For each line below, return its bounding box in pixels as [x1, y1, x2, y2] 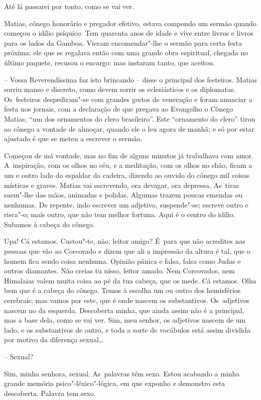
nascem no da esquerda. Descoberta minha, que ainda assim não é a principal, [4, 305, 244, 315]
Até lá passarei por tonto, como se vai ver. [4, 1, 134, 11]
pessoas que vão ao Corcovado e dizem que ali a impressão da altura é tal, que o [4, 246, 250, 256]
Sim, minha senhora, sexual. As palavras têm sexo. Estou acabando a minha [4, 368, 240, 378]
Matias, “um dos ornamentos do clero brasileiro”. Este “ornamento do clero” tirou [4, 113, 255, 124]
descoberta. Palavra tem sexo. [4, 387, 96, 398]
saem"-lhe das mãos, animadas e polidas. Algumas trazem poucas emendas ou [4, 189, 243, 200]
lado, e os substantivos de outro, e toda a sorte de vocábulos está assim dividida [4, 324, 250, 335]
